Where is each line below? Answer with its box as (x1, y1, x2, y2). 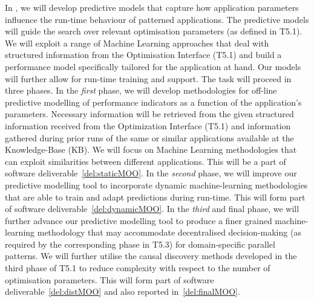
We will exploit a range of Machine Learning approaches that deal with (5, 36, 269, 49)
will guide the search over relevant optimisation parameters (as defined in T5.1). (5, 25, 303, 37)
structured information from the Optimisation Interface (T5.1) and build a (5, 48, 282, 61)
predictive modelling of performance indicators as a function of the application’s (5, 95, 302, 108)
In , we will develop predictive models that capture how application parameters (5, 1, 299, 13)
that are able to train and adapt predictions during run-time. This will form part (5, 190, 306, 203)
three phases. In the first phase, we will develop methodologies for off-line (5, 84, 277, 97)
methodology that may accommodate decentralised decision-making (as (37, 226, 301, 239)
